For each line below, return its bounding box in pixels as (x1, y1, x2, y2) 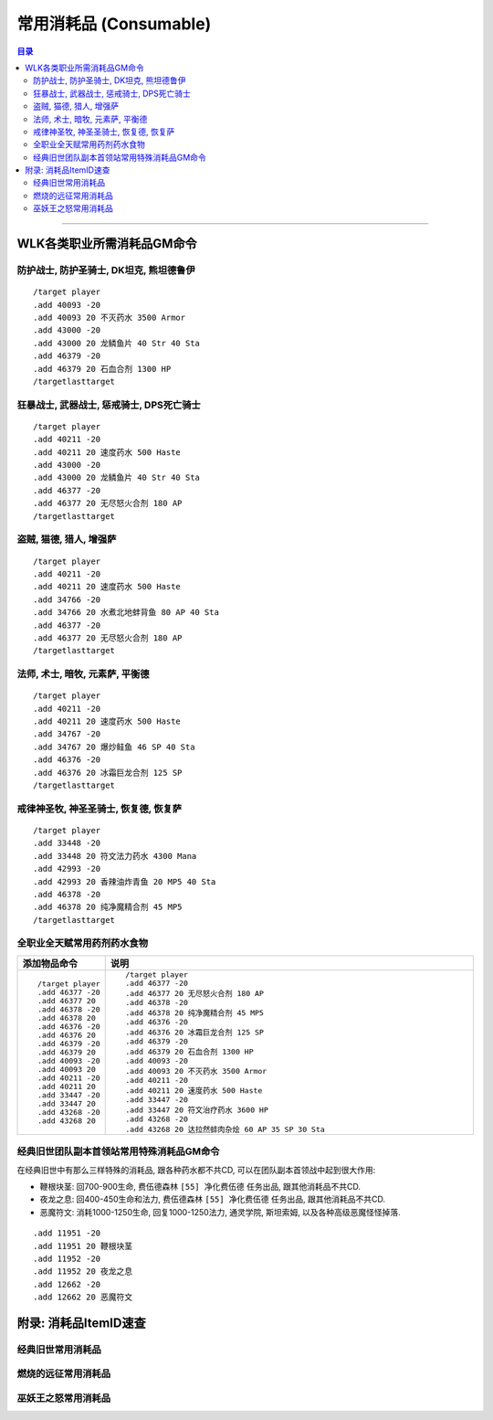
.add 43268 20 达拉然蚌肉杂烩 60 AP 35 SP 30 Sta (124, 1124, 326, 1134)
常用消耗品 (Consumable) (16, 14, 212, 34)
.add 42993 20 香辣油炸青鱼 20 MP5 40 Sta (33, 876, 216, 886)
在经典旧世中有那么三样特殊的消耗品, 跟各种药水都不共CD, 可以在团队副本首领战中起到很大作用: (16, 1164, 376, 1175)
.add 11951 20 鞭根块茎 (33, 1241, 133, 1251)
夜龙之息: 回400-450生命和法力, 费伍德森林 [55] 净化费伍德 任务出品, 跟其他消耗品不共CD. (39, 1193, 386, 1205)
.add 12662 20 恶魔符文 (33, 1292, 133, 1302)
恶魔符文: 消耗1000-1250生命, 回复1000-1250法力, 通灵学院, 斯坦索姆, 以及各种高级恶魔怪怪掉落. (39, 1206, 401, 1217)
